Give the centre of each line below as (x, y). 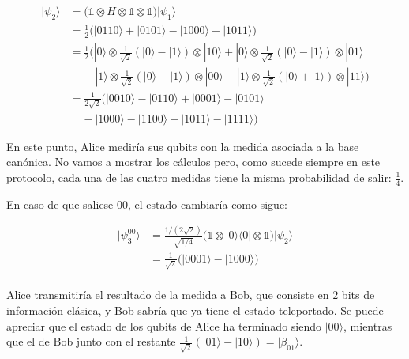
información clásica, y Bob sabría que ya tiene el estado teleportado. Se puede (195, 310)
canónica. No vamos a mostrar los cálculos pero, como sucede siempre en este (193, 162)
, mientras (368, 325)
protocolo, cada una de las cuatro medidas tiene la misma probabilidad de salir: (199, 177)
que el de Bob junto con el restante (91, 341)
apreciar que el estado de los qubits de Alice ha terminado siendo (164, 325)
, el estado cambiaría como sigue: (208, 204)
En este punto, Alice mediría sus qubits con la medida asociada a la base (183, 146)
